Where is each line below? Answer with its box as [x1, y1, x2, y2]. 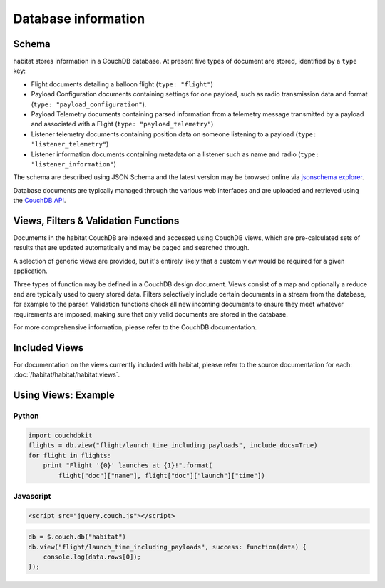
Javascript [13, 491, 51, 501]
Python [13, 411, 39, 421]
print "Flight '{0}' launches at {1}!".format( [43, 462, 213, 469]
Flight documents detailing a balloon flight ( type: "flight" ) [31, 79, 214, 89]
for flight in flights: [28, 451, 112, 459]
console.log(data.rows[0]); [43, 553, 142, 561]
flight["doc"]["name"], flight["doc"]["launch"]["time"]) [58, 472, 265, 479]
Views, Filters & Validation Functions [13, 214, 180, 226]
